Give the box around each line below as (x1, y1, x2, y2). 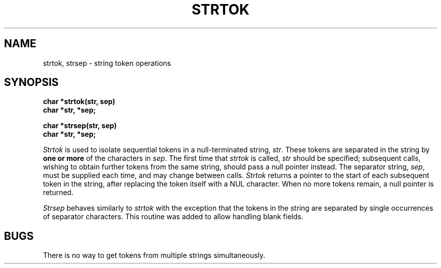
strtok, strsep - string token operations (43, 58, 171, 67)
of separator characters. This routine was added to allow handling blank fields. (43, 212, 304, 221)
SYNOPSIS (4, 76, 59, 89)
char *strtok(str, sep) (43, 97, 115, 106)
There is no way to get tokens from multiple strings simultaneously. (43, 251, 265, 260)
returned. (43, 188, 73, 197)
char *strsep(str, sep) (43, 121, 117, 130)
